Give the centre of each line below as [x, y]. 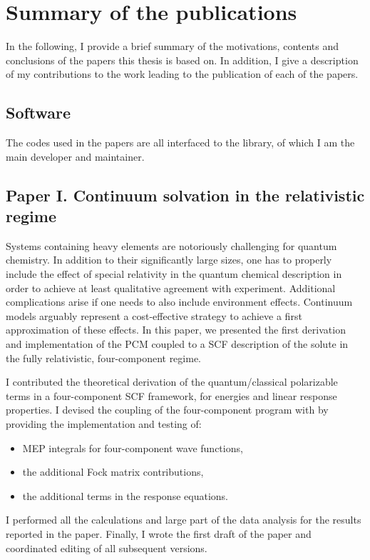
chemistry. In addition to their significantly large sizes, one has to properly [169, 260]
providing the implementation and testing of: [104, 424]
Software [38, 112]
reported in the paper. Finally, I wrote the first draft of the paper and [159, 533]
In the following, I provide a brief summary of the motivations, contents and [173, 46]
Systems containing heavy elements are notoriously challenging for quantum [171, 245]
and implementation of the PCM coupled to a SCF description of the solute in [177, 344]
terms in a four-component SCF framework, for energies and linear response [171, 395]
